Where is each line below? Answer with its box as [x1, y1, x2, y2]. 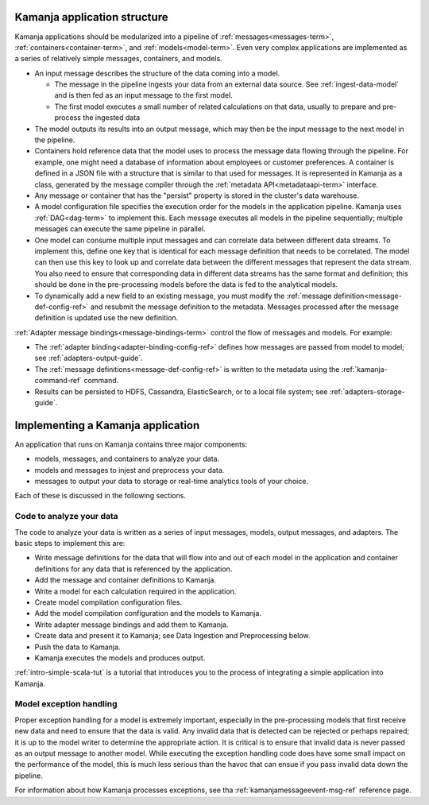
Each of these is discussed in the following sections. [14, 491, 187, 501]
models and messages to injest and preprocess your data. [34, 465, 225, 474]
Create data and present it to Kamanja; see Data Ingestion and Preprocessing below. [34, 631, 311, 641]
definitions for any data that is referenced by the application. [34, 564, 233, 574]
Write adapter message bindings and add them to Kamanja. [34, 620, 230, 629]
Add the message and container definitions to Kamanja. [34, 575, 216, 585]
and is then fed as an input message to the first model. [54, 91, 234, 100]
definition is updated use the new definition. [34, 313, 179, 323]
